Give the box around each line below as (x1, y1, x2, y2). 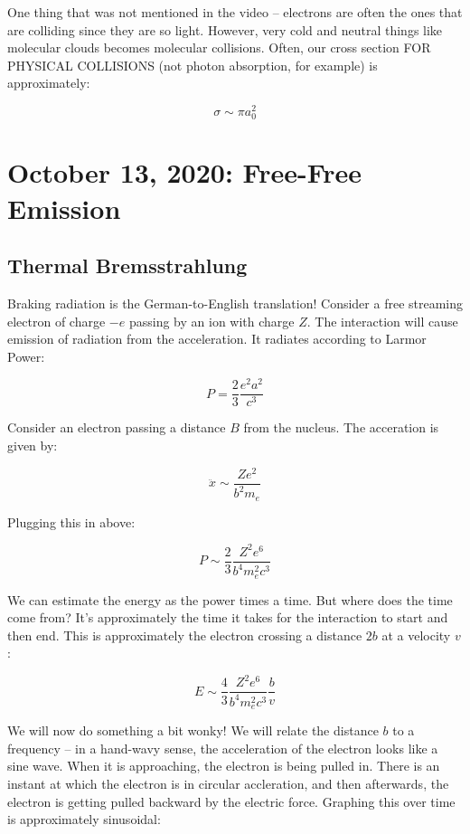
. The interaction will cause (306, 311, 458, 330)
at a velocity (381, 625, 451, 644)
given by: (7, 436, 58, 455)
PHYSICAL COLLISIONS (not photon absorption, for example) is (7, 55, 378, 74)
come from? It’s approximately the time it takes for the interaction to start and (7, 608, 448, 627)
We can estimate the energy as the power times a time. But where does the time (7, 590, 453, 609)
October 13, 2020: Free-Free (7, 154, 362, 191)
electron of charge (7, 311, 106, 330)
